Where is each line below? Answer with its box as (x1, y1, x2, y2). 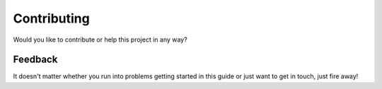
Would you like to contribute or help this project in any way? (13, 35, 187, 44)
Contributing (13, 11, 90, 26)
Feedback (13, 54, 58, 66)
